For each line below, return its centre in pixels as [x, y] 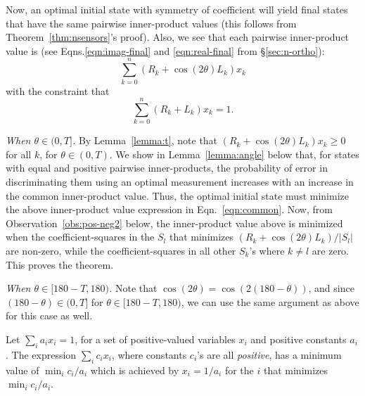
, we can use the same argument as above [270, 301]
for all [19, 154]
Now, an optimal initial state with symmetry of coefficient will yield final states [177, 9]
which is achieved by [135, 370]
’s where [267, 250]
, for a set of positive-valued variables [155, 339]
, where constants [149, 354]
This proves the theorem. [60, 264]
